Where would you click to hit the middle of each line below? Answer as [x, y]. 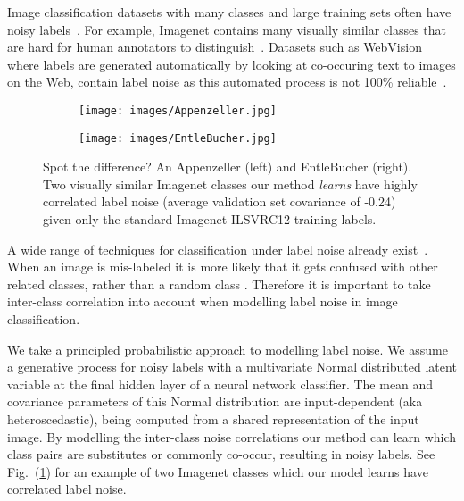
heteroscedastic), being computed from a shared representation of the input [213, 419]
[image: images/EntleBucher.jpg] [178, 138]
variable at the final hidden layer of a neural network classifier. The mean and [220, 384]
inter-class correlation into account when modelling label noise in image [203, 301]
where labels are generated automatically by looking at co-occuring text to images [232, 64]
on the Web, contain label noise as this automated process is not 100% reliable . [227, 82]
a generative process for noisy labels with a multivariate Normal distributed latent [232, 367]
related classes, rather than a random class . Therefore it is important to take [219, 284]
